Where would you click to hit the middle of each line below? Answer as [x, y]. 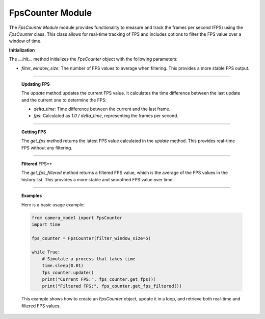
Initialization [22, 50]
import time [46, 224]
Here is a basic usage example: [53, 205]
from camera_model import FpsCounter [77, 218]
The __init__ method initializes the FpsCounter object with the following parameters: [93, 59]
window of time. [25, 41]
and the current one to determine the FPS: [64, 100]
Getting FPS [34, 132]
